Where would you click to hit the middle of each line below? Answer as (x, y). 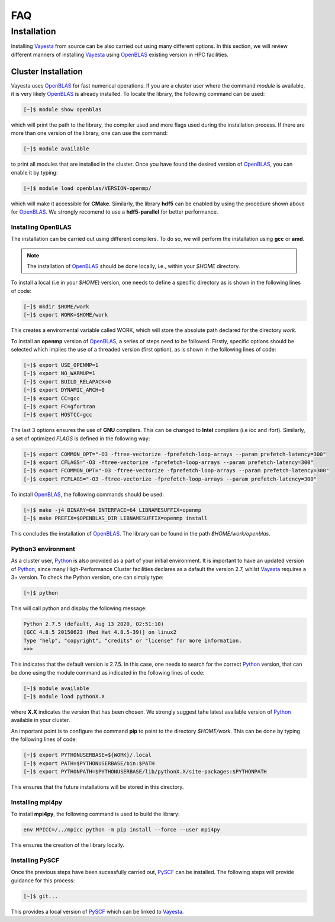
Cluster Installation (47, 71)
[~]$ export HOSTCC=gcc (58, 415)
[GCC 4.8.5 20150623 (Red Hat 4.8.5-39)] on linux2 (100, 632)
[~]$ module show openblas (62, 110)
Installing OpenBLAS (41, 227)
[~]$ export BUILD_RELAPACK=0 (67, 381)
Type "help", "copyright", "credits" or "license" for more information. (133, 640)
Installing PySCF (35, 860)
